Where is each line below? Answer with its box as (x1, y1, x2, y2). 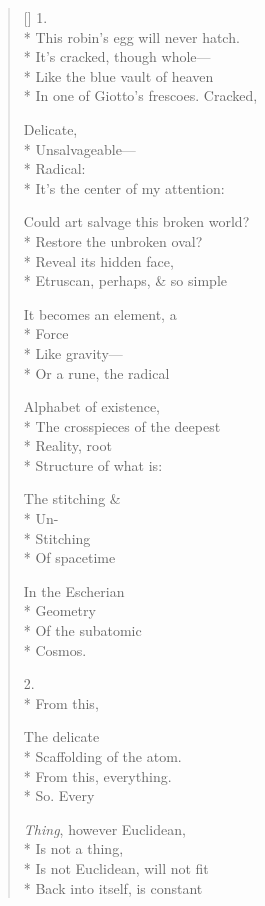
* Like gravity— (23, 342, 123, 363)
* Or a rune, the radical (23, 362, 170, 383)
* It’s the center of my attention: (23, 177, 225, 198)
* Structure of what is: (23, 454, 163, 475)
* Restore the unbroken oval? (23, 230, 203, 251)
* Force (23, 323, 69, 344)
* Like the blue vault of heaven (23, 65, 214, 86)
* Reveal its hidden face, (23, 250, 174, 271)
